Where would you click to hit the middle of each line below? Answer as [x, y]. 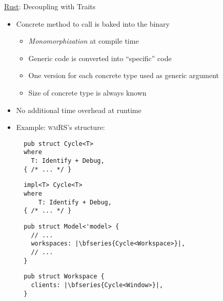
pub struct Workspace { [64, 277]
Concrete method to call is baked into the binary [93, 23]
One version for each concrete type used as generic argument [124, 75]
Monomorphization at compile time [84, 41]
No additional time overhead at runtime [79, 110]
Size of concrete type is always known [87, 92]
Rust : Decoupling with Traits [50, 6]
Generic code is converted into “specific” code [100, 58]
